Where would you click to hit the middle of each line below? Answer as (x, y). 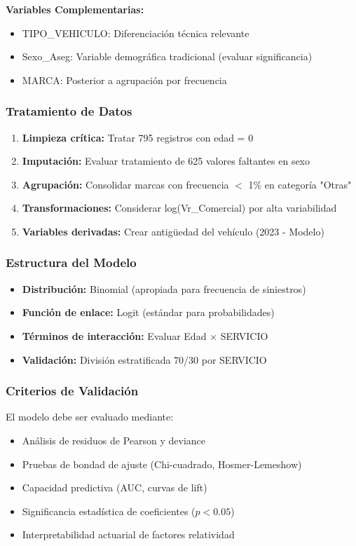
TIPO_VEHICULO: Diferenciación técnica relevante (136, 33)
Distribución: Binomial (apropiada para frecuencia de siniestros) (164, 288)
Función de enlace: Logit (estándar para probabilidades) (148, 312)
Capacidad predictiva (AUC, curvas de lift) (115, 487)
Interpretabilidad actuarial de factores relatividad (128, 534)
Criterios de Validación (72, 391)
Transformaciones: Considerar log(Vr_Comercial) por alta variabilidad (179, 208)
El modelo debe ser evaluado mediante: (90, 417)
